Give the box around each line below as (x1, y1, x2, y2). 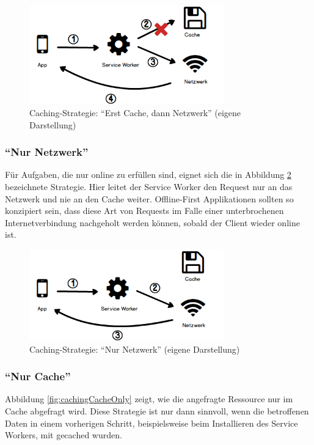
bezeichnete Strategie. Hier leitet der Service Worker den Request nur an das (5, 180, 293, 193)
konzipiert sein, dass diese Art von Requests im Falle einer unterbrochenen (5, 204, 284, 217)
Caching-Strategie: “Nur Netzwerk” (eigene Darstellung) (29, 342, 240, 355)
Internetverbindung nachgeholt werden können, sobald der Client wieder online (5, 216, 300, 229)
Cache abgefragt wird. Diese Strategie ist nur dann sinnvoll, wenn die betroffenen (5, 404, 309, 417)
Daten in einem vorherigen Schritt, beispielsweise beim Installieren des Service (5, 416, 298, 429)
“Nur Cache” (5, 369, 71, 384)
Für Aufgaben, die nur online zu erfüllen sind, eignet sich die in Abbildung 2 (5, 168, 291, 181)
